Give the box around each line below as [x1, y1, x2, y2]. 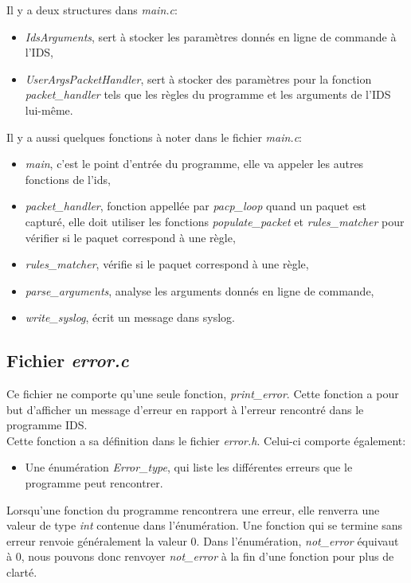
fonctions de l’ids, [25, 170, 111, 187]
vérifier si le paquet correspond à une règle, [25, 229, 236, 245]
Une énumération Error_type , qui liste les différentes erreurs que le [25, 459, 353, 475]
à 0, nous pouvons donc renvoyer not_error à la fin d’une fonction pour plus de [6, 548, 394, 565]
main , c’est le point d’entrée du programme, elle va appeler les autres [25, 155, 364, 172]
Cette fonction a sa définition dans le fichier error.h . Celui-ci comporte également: [6, 432, 406, 448]
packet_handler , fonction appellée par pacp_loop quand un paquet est [25, 198, 367, 214]
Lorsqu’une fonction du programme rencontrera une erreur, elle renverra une [6, 501, 380, 518]
